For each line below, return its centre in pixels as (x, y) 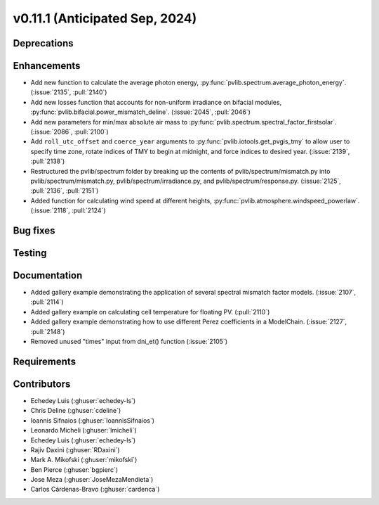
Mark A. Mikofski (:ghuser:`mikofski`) (84, 460)
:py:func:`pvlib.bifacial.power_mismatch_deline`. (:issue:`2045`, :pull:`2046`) (140, 112)
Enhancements (47, 66)
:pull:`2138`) (48, 161)
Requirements (45, 361)
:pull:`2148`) (48, 331)
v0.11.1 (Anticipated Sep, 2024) (105, 18)
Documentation (48, 275)
